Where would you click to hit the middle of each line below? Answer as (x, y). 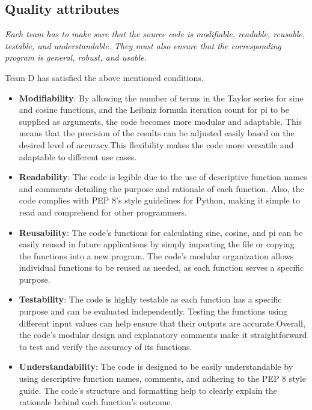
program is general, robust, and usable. (76, 57)
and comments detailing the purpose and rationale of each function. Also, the (161, 188)
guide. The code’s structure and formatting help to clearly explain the (148, 390)
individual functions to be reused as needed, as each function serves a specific (161, 267)
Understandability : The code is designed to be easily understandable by (156, 366)
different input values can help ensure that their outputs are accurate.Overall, (162, 323)
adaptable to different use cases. (78, 156)
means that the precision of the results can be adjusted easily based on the (157, 133)
